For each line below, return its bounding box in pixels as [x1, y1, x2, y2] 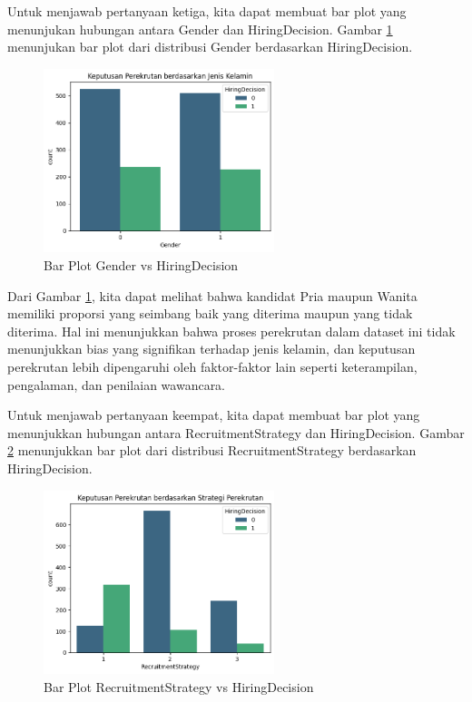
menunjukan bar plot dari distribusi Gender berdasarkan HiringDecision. [7, 37, 413, 56]
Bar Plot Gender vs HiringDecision [44, 256, 239, 275]
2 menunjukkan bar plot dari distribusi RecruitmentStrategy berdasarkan [7, 441, 417, 460]
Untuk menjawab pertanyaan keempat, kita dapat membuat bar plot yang [7, 405, 420, 424]
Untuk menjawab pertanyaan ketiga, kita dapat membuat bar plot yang [7, 2, 407, 20]
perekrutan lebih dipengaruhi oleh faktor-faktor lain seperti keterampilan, [7, 357, 418, 376]
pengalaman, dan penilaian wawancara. [7, 375, 226, 394]
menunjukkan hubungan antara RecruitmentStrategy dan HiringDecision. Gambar [7, 423, 465, 442]
